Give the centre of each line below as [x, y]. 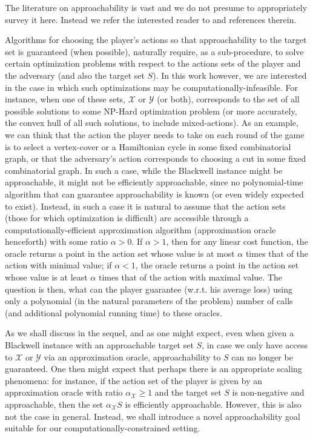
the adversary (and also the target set [75, 75]
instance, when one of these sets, [65, 99]
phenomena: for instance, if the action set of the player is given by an [133, 380]
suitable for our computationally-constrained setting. [103, 428]
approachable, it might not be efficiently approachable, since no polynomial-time [154, 182]
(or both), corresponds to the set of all [228, 99]
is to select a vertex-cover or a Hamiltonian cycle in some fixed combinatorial [148, 146]
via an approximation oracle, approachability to [132, 357]
